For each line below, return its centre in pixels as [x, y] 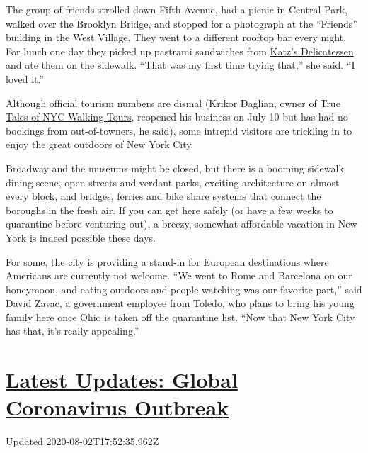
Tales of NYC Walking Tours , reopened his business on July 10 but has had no [177, 117]
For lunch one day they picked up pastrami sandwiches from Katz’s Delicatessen [180, 51]
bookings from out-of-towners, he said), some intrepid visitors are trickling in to [179, 130]
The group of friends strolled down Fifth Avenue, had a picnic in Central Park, [177, 9]
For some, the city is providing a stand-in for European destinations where [167, 261]
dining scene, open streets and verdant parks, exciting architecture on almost [173, 182]
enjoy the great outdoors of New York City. [100, 144]
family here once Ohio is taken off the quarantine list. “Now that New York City [180, 317]
